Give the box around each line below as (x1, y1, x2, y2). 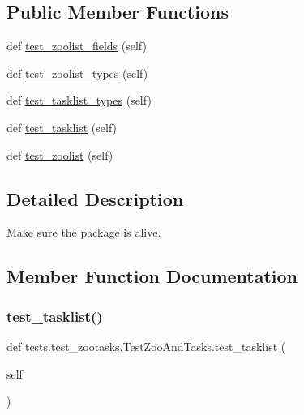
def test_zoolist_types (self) (6, 64, 148, 81)
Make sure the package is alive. (6, 224, 161, 241)
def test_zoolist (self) (6, 146, 113, 163)
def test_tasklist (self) (6, 118, 118, 135)
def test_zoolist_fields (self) (6, 37, 147, 54)
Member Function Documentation (6, 263, 298, 289)
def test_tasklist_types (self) (6, 92, 152, 109)
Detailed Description (6, 186, 184, 211)
